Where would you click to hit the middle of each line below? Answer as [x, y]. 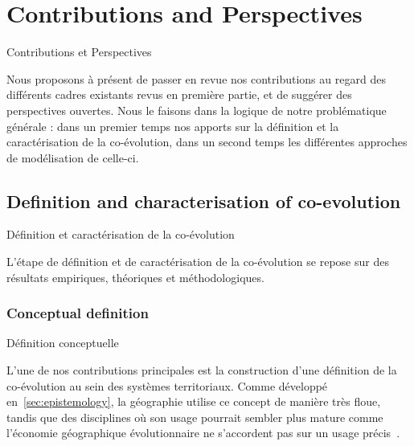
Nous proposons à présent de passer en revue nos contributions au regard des [196, 78]
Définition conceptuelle [63, 343]
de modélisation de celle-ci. [73, 157]
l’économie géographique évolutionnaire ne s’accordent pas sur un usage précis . [203, 433]
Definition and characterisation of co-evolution [204, 200]
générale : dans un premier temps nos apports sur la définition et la [173, 126]
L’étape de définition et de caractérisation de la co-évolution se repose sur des [198, 262]
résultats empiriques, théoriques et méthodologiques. [135, 277]
